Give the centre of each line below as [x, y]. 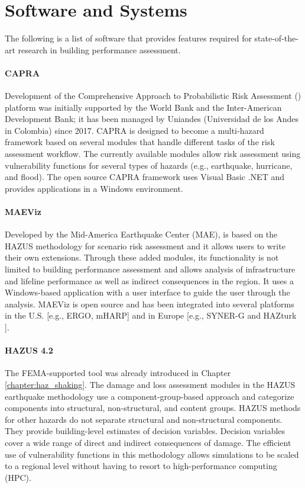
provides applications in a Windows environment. [94, 188]
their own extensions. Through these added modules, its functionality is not [142, 257]
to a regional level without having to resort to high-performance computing [141, 466]
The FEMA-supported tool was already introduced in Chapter [118, 373]
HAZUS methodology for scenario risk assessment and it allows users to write [145, 245]
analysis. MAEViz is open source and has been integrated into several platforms [150, 304]
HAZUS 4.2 [29, 350]
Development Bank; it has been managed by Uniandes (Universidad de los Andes [152, 119]
